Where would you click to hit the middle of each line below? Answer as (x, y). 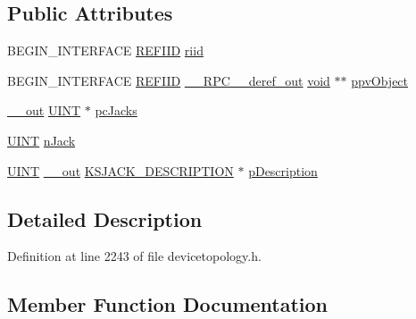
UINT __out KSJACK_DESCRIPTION (121, 170)
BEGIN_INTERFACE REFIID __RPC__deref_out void (169, 80)
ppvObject (380, 80)
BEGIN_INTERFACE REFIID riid (105, 50)
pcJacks (116, 110)
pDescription (283, 170)
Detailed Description (105, 218)
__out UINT (44, 110)
